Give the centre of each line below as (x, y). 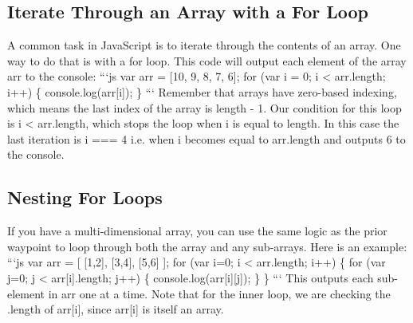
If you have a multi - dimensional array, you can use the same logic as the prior (197, 231)
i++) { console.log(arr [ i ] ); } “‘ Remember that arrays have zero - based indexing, (202, 91)
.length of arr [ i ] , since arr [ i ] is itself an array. (116, 309)
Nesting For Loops (85, 197)
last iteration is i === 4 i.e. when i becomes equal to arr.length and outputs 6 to (206, 138)
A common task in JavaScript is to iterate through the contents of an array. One (204, 45)
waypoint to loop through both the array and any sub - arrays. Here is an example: (207, 246)
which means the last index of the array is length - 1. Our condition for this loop (205, 107)
